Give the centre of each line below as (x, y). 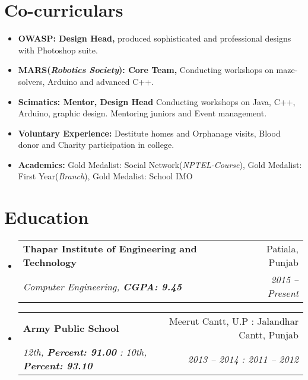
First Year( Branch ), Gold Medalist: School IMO (105, 176)
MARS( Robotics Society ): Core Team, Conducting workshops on (146, 70)
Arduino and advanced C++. (100, 81)
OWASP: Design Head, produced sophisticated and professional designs (155, 38)
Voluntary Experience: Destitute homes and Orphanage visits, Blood (149, 133)
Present (283, 293)
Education (47, 217)
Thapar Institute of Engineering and (110, 249)
